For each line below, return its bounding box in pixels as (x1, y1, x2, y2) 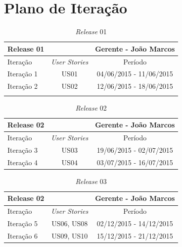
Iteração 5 (7, 218, 38, 229)
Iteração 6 (7, 230, 38, 241)
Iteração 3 (7, 144, 38, 155)
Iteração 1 (7, 68, 38, 79)
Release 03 (75, 176, 107, 186)
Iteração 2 (7, 81, 38, 91)
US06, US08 (51, 218, 88, 229)
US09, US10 (51, 230, 88, 241)
